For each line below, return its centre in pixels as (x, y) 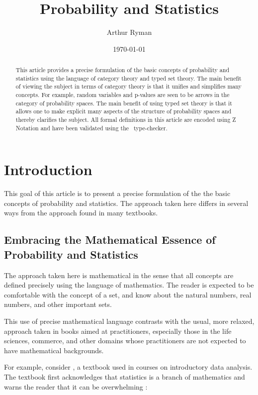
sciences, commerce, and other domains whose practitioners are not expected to (125, 341)
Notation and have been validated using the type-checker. (91, 128)
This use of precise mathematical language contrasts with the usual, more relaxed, (129, 321)
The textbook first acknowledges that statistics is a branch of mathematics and (125, 377)
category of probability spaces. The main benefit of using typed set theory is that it (124, 103)
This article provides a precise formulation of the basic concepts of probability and (123, 70)
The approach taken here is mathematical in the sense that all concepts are (119, 275)
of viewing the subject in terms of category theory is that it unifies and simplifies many (129, 86)
